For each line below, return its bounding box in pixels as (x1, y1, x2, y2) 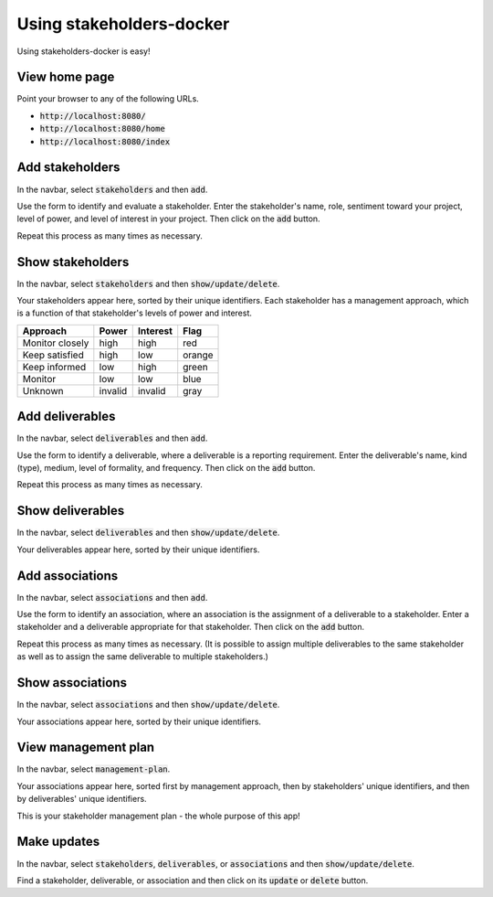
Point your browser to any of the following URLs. (16, 93, 200, 104)
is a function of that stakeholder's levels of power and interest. (16, 307, 253, 319)
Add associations (16, 568, 119, 583)
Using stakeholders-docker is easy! (16, 46, 151, 57)
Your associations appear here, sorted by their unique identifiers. (16, 716, 262, 727)
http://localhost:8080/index (39, 136, 171, 146)
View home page (16, 69, 115, 85)
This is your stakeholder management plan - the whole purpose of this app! (16, 810, 300, 821)
